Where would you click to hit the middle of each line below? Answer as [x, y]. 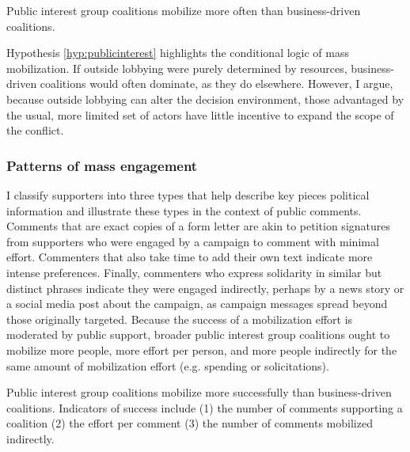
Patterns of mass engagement [102, 165]
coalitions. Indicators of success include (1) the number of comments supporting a [205, 407]
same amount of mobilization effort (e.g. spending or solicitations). [168, 365]
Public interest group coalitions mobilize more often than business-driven [184, 10]
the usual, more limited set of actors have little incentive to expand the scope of [200, 114]
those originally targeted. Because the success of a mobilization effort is [180, 319]
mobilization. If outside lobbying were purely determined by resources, [177, 68]
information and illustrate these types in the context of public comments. [184, 210]
